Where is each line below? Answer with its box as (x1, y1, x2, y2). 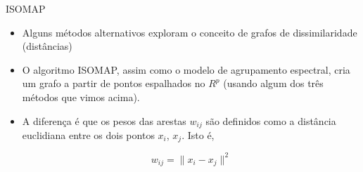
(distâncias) (22, 39, 72, 53)
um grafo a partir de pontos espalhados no (22, 76, 205, 91)
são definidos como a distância (205, 113, 336, 128)
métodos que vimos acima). (22, 89, 140, 104)
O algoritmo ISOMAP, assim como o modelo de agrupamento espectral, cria (22, 62, 350, 77)
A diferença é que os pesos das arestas (22, 113, 186, 128)
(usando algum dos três (223, 76, 324, 91)
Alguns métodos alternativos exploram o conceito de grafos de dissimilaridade (22, 25, 357, 39)
